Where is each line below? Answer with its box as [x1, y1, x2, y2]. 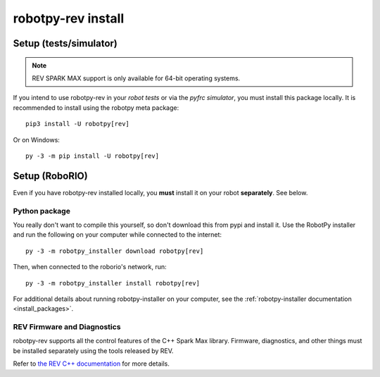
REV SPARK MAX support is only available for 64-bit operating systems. [32, 74, 241, 82]
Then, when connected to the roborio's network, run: [13, 263, 167, 271]
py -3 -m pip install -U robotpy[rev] [25, 152, 160, 160]
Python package [13, 206, 70, 216]
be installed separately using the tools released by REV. [13, 346, 174, 355]
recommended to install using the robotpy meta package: [13, 103, 179, 112]
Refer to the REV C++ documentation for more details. [13, 359, 170, 368]
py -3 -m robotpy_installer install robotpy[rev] [25, 279, 201, 287]
